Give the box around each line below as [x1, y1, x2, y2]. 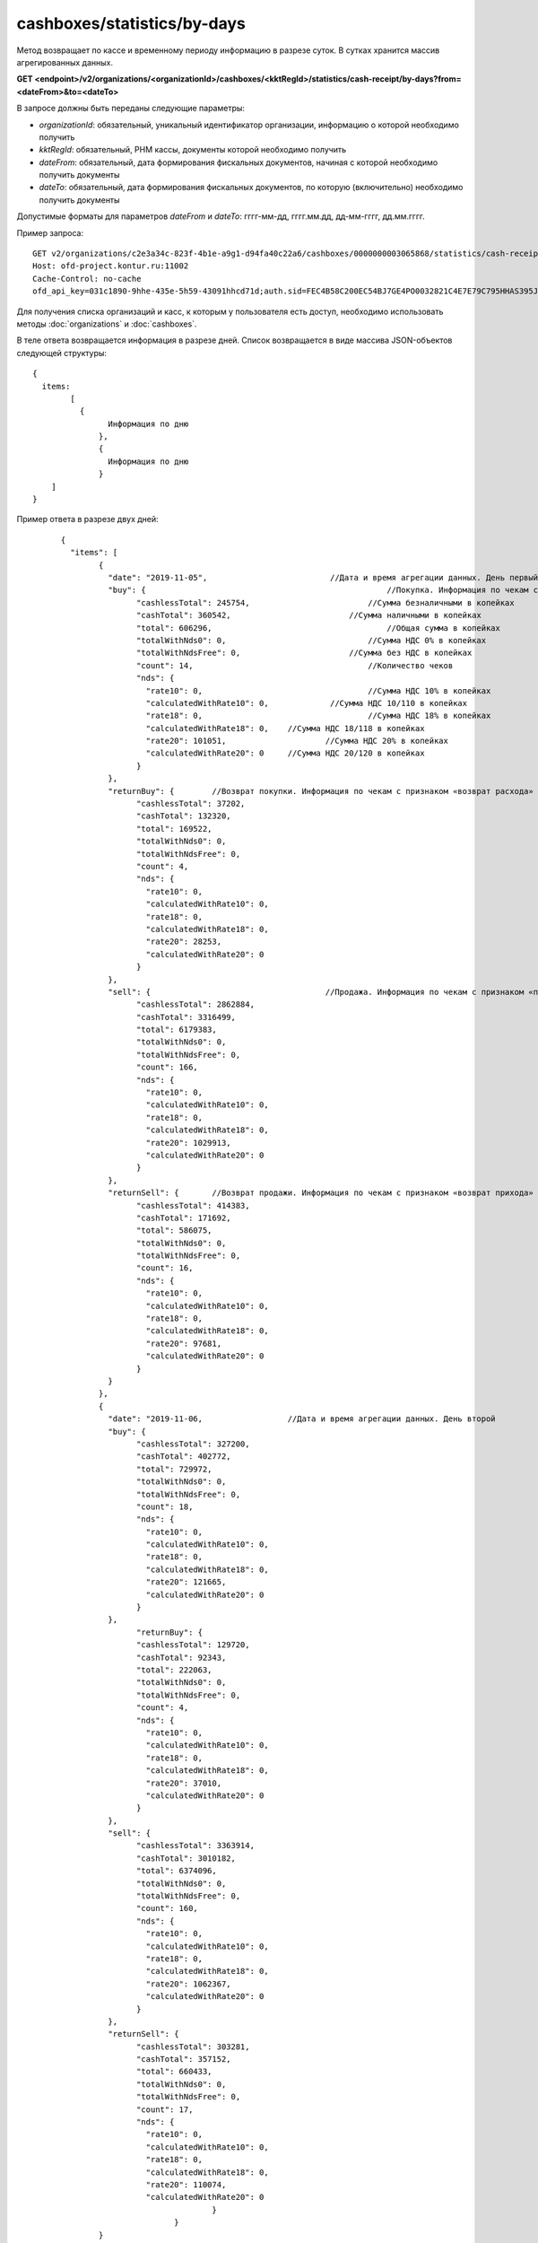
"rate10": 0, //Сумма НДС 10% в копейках [145, 685, 491, 695]
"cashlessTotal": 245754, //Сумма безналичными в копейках [135, 598, 515, 607]
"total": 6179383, [135, 1025, 217, 1035]
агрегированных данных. [16, 57, 114, 67]
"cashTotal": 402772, [135, 1452, 232, 1462]
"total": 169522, [135, 824, 213, 833]
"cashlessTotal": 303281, [135, 2041, 250, 2052]
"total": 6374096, [135, 1866, 217, 1876]
